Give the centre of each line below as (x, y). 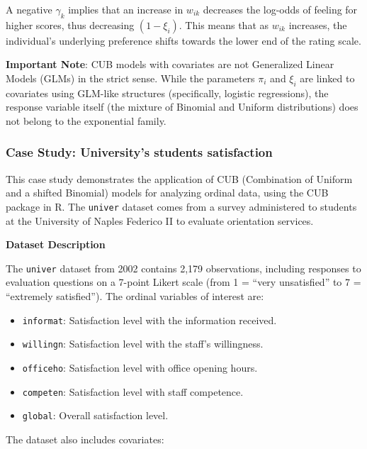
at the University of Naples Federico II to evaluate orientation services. (160, 220)
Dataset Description (56, 244)
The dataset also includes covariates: (85, 439)
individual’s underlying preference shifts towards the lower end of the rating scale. (183, 40)
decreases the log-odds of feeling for (280, 9)
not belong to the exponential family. (86, 120)
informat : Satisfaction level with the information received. (149, 320)
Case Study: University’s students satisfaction (139, 152)
